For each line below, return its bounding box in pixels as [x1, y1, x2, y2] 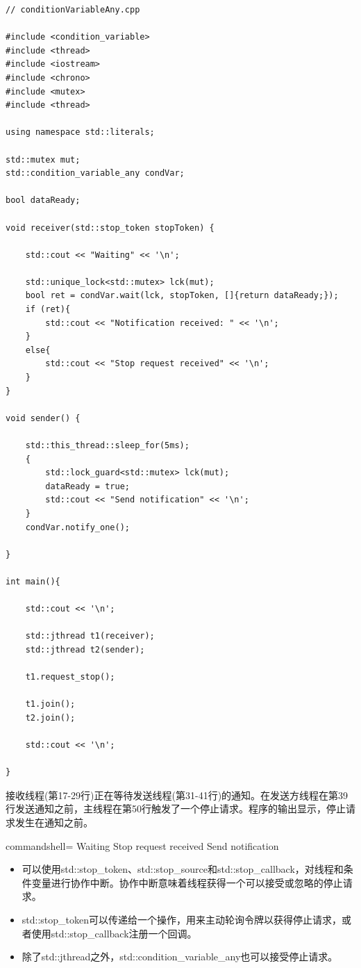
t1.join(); [25, 699, 76, 709]
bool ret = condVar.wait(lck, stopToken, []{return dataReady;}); [25, 290, 339, 301]
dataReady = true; [45, 481, 130, 491]
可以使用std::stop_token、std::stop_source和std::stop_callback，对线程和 [22, 862, 344, 876]
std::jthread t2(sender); [25, 644, 145, 655]
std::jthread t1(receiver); [25, 631, 155, 641]
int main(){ [6, 576, 60, 586]
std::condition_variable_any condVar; [6, 168, 185, 179]
